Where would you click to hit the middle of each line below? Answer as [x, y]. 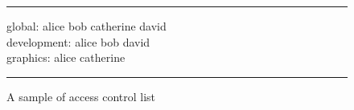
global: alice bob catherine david [86, 26]
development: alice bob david [78, 41]
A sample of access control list [81, 96]
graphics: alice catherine [66, 57]
